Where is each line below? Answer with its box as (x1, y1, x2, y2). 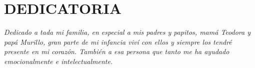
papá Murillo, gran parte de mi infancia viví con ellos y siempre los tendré (4, 36, 232, 47)
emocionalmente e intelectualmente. (4, 56, 113, 66)
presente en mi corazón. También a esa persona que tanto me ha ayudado (4, 46, 229, 57)
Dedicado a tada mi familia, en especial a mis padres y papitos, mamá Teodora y (4, 27, 250, 37)
